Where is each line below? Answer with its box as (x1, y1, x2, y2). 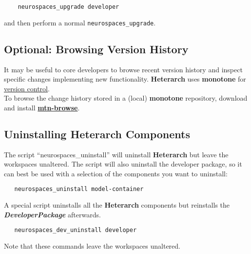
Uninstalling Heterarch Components (4, 126, 190, 141)
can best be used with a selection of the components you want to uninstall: (4, 168, 228, 178)
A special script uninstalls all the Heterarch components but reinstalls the (4, 200, 230, 210)
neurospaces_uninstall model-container (14, 186, 144, 193)
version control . (4, 83, 50, 93)
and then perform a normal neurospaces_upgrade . (4, 17, 156, 27)
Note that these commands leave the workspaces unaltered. (4, 240, 180, 251)
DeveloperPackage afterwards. (4, 209, 101, 219)
